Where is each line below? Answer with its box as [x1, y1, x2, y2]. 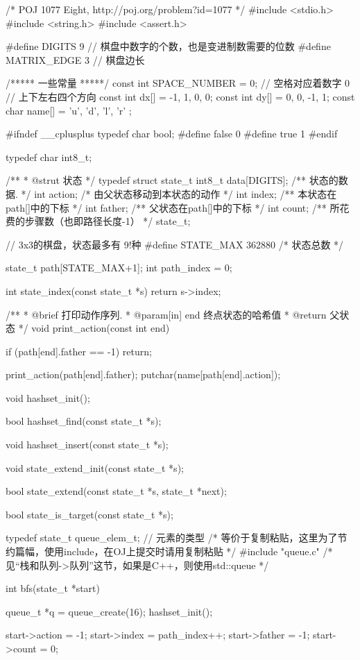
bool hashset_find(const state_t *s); [6, 414, 162, 428]
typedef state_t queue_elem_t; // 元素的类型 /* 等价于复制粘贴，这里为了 [6, 530, 338, 545]
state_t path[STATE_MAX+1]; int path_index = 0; [6, 260, 232, 275]
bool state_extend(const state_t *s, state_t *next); [6, 484, 227, 498]
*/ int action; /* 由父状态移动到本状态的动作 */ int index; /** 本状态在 [21, 186, 337, 201]
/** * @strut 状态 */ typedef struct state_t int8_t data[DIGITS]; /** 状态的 [6, 173, 338, 187]
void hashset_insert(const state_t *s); [6, 437, 169, 452]
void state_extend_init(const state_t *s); [6, 460, 184, 475]
